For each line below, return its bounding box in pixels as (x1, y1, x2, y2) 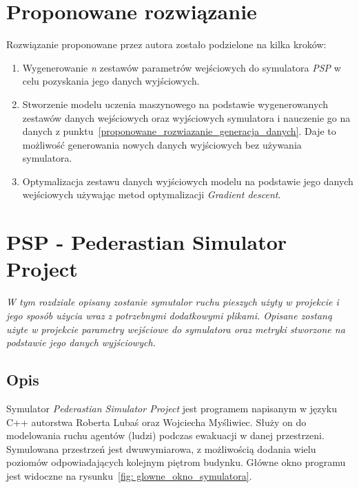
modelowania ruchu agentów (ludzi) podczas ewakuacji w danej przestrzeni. (6, 428, 325, 443)
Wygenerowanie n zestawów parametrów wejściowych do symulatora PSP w (22, 60, 341, 74)
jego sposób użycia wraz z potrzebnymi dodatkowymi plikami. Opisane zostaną (6, 308, 333, 322)
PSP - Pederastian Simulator (6, 228, 287, 256)
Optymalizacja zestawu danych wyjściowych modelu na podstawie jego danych (22, 173, 353, 188)
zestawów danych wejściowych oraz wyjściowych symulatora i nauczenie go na (22, 110, 351, 125)
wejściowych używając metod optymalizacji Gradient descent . (22, 187, 281, 202)
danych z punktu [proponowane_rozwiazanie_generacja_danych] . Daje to (22, 124, 336, 138)
